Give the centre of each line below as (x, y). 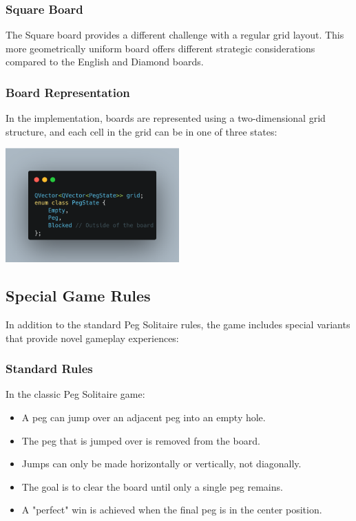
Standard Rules (49, 369)
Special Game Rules (78, 296)
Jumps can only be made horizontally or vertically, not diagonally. (161, 464)
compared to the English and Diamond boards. (105, 62)
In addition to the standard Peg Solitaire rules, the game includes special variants (178, 325)
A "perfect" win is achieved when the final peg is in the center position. (172, 510)
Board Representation (68, 92)
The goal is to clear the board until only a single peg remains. (152, 486)
